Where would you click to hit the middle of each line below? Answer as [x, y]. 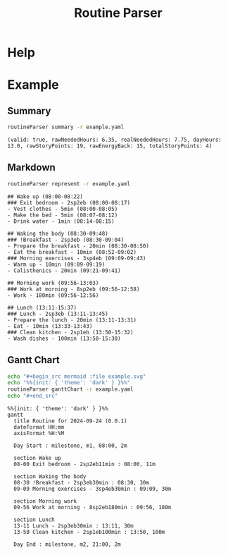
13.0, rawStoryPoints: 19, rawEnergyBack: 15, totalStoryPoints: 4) [110, 146]
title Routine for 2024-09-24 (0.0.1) [71, 421]
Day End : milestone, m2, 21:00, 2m [67, 544]
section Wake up [37, 458]
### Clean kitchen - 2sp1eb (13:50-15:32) [70, 332]
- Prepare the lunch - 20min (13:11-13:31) [72, 320]
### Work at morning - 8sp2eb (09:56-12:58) [74, 289]
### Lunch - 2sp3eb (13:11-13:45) [58, 314]
